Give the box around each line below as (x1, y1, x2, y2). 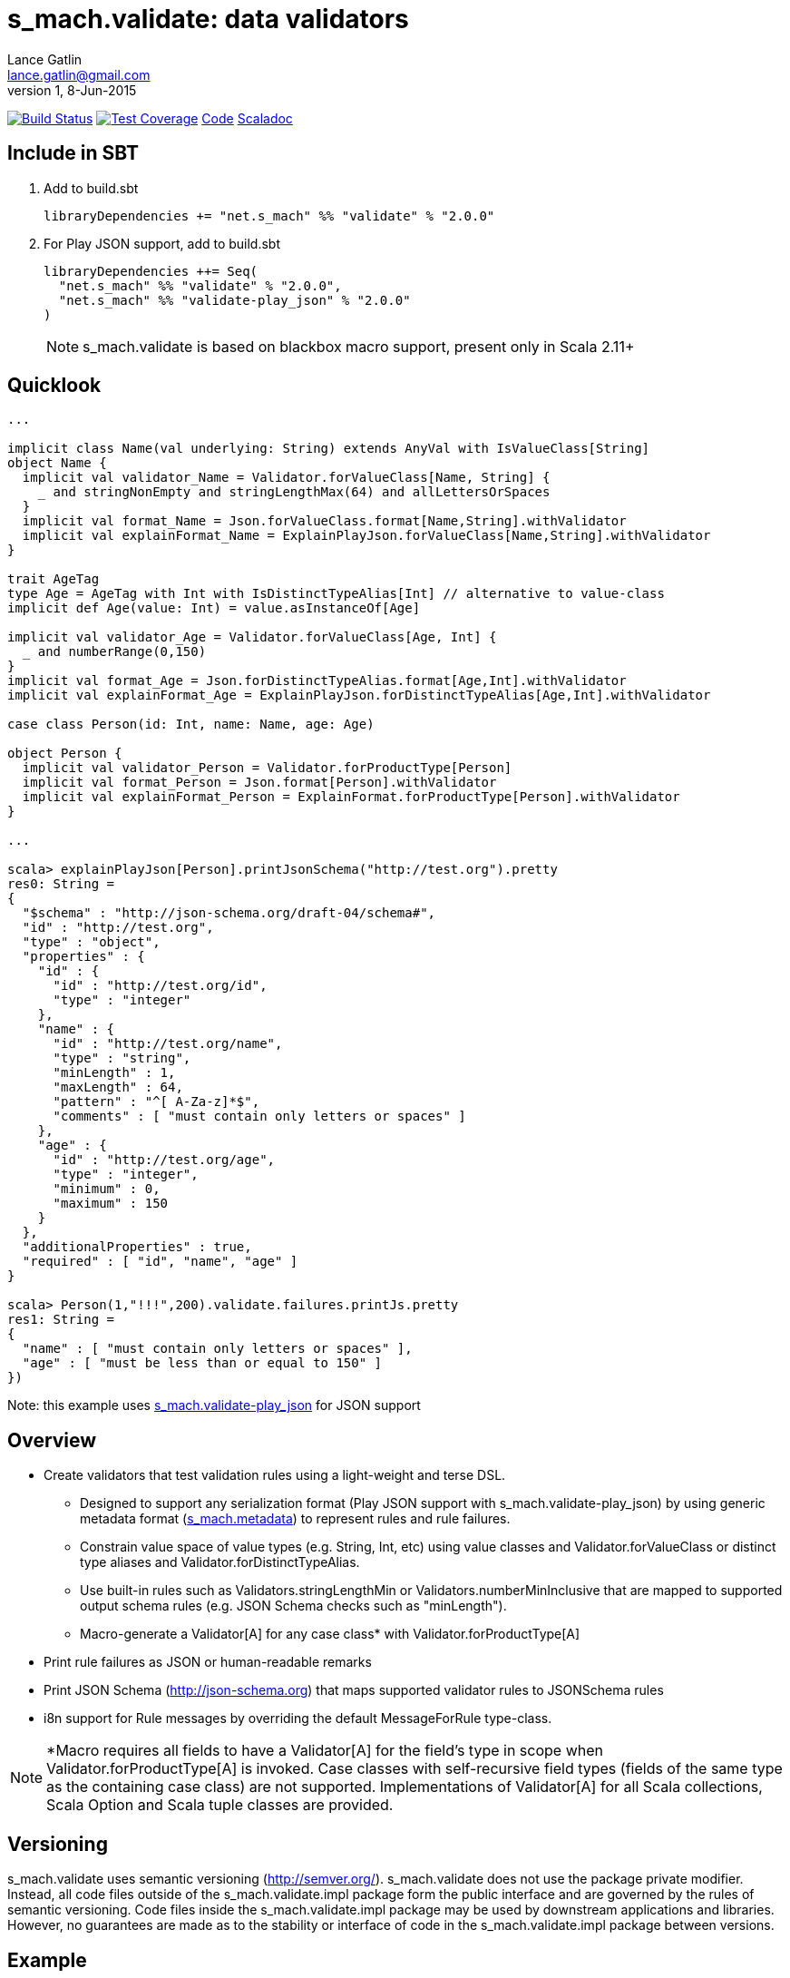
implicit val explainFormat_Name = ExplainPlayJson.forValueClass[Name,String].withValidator (22, 528, 711, 543)
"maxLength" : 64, (53, 1080, 183, 1095)
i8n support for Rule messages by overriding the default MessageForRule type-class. (44, 1710, 552, 1727)
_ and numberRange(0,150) (22, 644, 207, 660)
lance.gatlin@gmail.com (7, 66, 151, 83)
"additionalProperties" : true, (22, 1239, 252, 1255)
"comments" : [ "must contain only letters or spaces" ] (53, 1109, 466, 1124)
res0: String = (7, 876, 115, 892)
